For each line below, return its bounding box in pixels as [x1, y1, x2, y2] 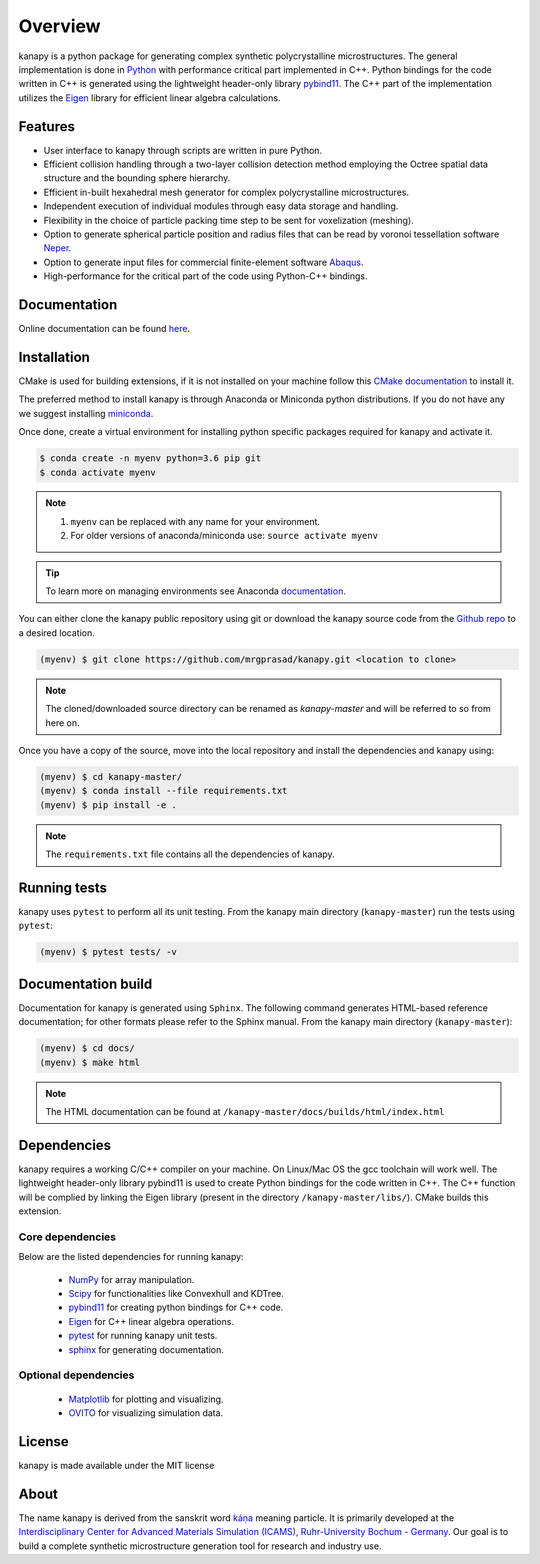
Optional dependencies [18, 1368, 135, 1382]
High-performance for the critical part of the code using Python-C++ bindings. [43, 270, 369, 282]
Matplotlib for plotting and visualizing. [68, 1393, 224, 1405]
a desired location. [18, 626, 95, 639]
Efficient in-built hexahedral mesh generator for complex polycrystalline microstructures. [43, 186, 410, 198]
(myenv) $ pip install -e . [39, 799, 177, 810]
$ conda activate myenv [39, 466, 157, 478]
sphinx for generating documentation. [68, 1343, 225, 1355]
